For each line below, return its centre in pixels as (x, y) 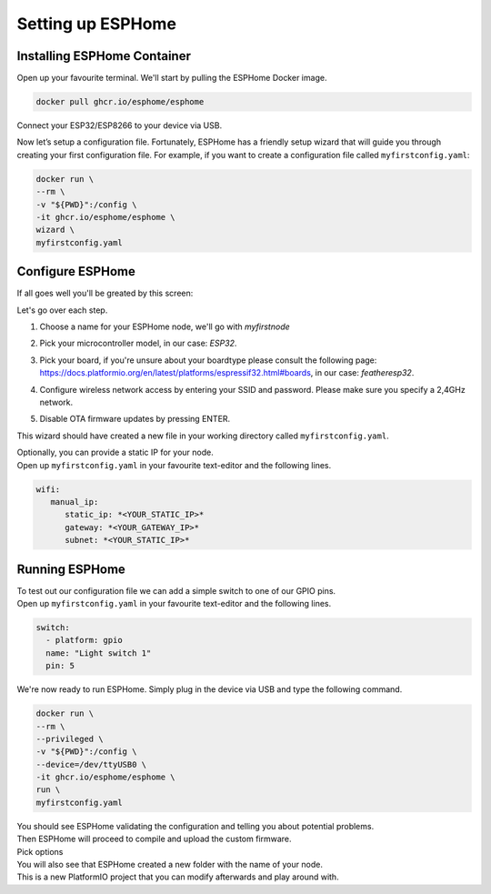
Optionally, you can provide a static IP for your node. (115, 452)
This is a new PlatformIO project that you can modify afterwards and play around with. (178, 877)
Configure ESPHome (76, 271)
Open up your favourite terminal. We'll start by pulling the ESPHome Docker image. (172, 78)
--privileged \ (70, 738)
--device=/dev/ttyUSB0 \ (91, 764)
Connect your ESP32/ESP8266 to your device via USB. (120, 126)
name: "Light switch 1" (99, 653)
